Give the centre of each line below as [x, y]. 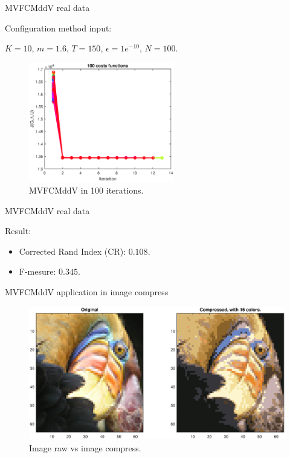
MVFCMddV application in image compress [87, 291]
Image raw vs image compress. [85, 447]
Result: [18, 231]
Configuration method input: [58, 28]
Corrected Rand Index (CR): [72, 251]
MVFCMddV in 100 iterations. [86, 190]
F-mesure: [37, 271]
